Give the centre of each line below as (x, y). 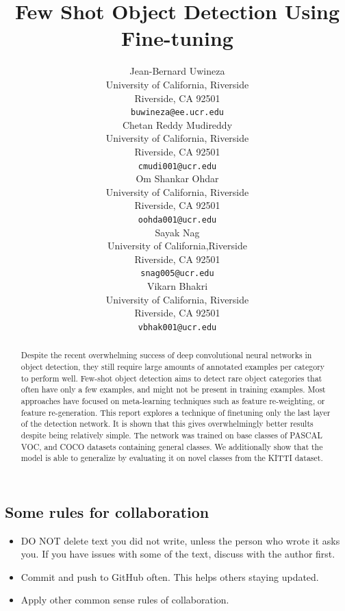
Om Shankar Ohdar (177, 178)
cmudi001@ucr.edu (177, 166)
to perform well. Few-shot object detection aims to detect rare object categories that (171, 378)
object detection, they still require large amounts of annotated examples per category (173, 366)
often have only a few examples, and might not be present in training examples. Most (173, 389)
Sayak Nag (177, 232)
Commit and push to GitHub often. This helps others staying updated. (170, 576)
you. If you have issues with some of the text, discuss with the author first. (178, 554)
